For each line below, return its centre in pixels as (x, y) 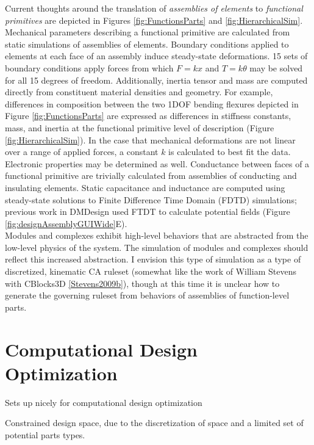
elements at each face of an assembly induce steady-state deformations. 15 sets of (156, 56)
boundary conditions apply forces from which (89, 67)
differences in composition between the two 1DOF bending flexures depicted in (152, 103)
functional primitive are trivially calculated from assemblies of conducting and (151, 175)
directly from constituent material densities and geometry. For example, (139, 92)
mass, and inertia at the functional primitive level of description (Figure (140, 127)
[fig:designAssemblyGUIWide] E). (66, 223)
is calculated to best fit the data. (230, 152)
